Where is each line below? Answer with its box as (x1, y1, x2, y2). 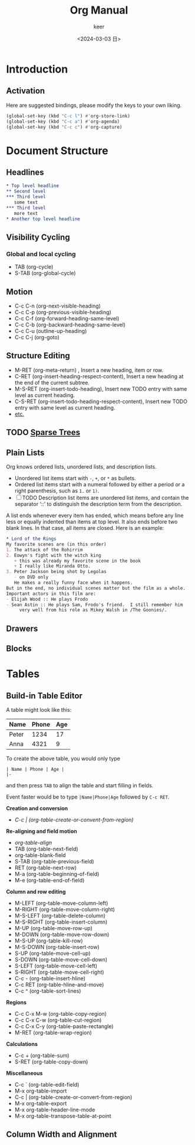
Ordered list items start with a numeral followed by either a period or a (14, 481, 185, 488)
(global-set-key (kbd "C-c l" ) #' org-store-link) (6, 113, 131, 119)
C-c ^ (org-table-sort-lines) (14, 987, 81, 994)
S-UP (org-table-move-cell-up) (14, 950, 91, 957)
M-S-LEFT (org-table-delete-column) (14, 912, 106, 920)
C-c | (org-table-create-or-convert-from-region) (14, 1094, 133, 1101)
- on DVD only (14, 574, 49, 580)
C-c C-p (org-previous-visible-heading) (14, 309, 112, 316)
